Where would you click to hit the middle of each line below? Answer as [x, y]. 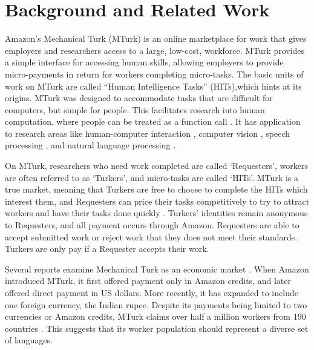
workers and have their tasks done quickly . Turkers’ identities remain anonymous [156, 213]
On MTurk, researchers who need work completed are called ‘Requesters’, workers [156, 166]
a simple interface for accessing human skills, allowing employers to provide [144, 62]
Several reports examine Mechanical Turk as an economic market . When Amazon [157, 269]
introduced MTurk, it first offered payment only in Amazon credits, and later [148, 281]
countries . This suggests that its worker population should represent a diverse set [157, 328]
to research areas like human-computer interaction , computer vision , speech [148, 133]
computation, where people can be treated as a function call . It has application [153, 121]
